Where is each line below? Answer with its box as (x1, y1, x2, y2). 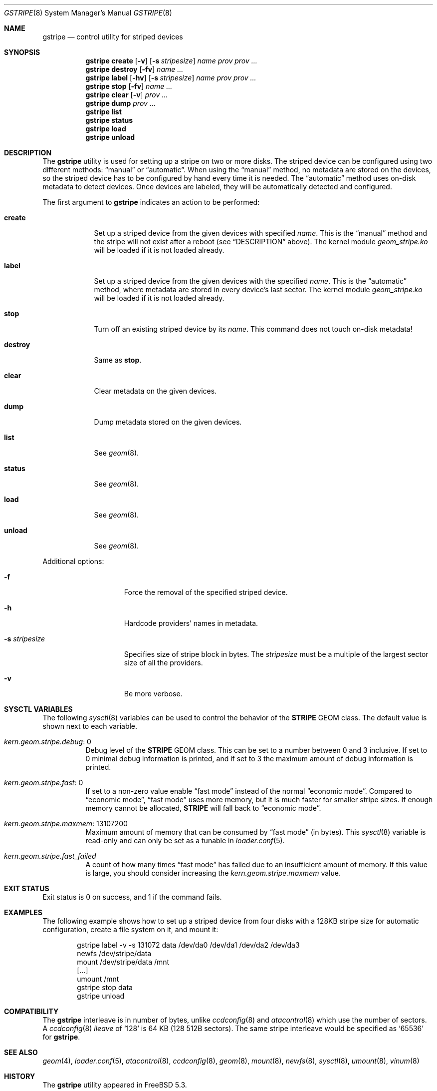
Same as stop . (94, 356, 142, 364)
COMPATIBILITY (4, 1007, 59, 1016)
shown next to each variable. (42, 722, 138, 730)
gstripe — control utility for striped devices (42, 32, 183, 41)
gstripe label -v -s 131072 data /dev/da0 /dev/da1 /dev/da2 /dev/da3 (77, 941, 300, 949)
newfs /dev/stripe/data (77, 949, 152, 958)
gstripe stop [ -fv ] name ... (85, 82, 173, 90)
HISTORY (4, 1072, 35, 1081)
